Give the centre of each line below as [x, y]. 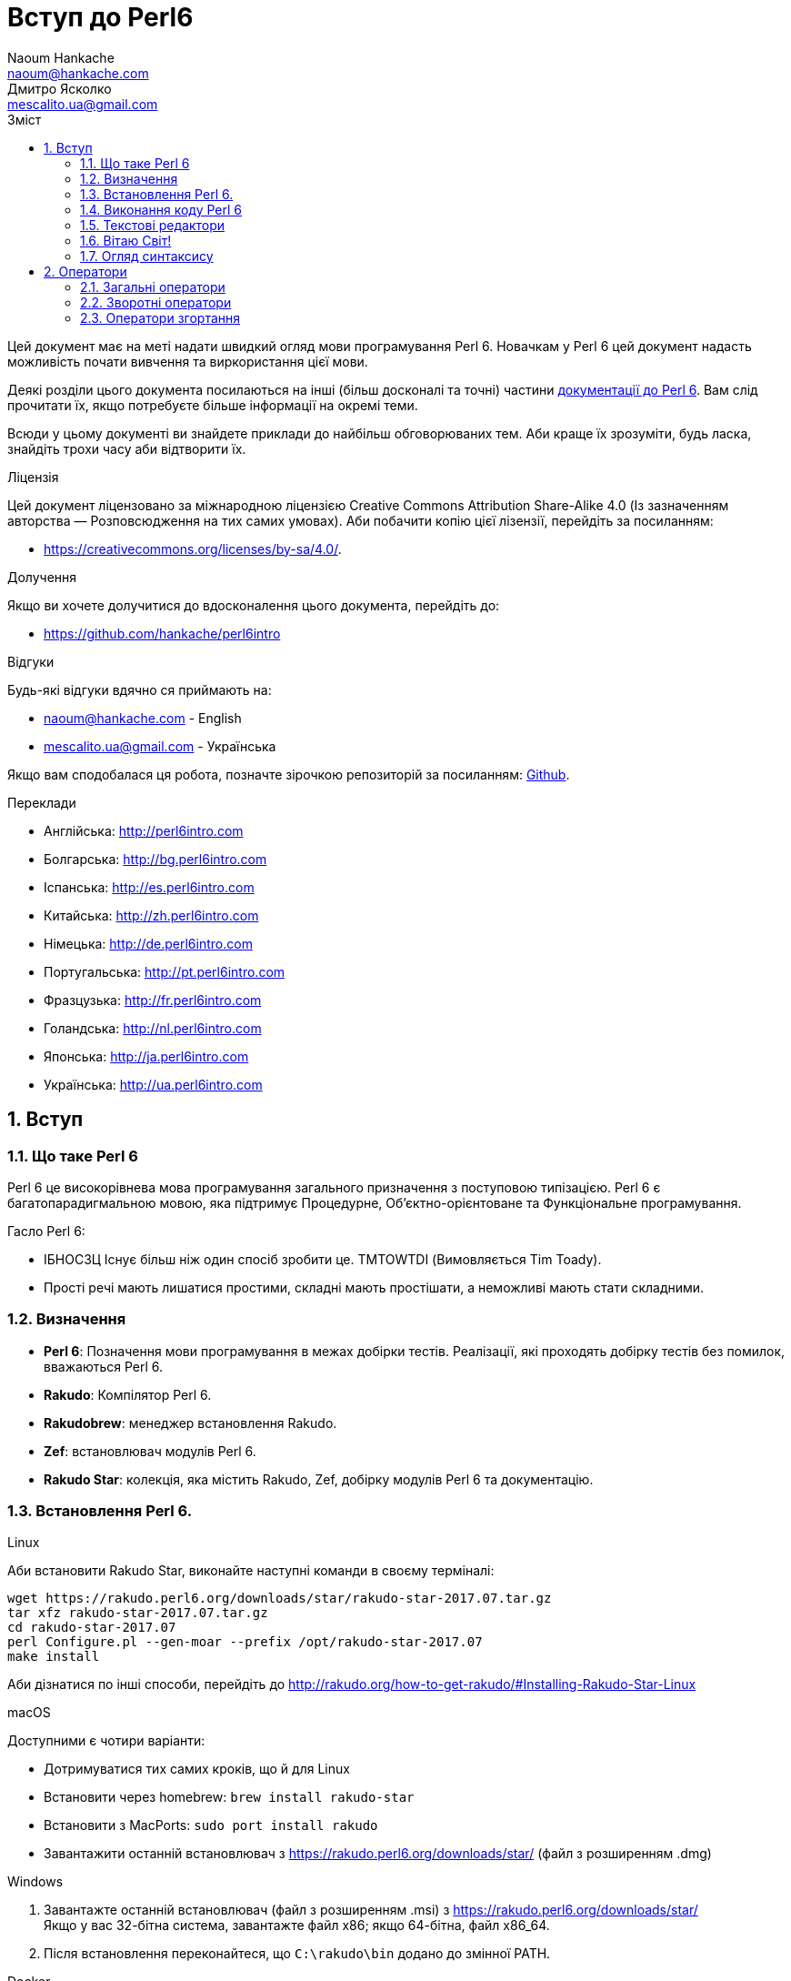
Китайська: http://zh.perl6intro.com [151, 915]
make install [54, 1657]
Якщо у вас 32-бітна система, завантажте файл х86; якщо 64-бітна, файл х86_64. [297, 1926]
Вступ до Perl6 [100, 17]
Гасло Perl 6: [46, 1231]
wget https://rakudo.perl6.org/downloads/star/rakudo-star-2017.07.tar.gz [280, 1599]
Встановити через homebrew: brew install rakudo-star [229, 1797]
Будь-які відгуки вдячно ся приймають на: [140, 689]
